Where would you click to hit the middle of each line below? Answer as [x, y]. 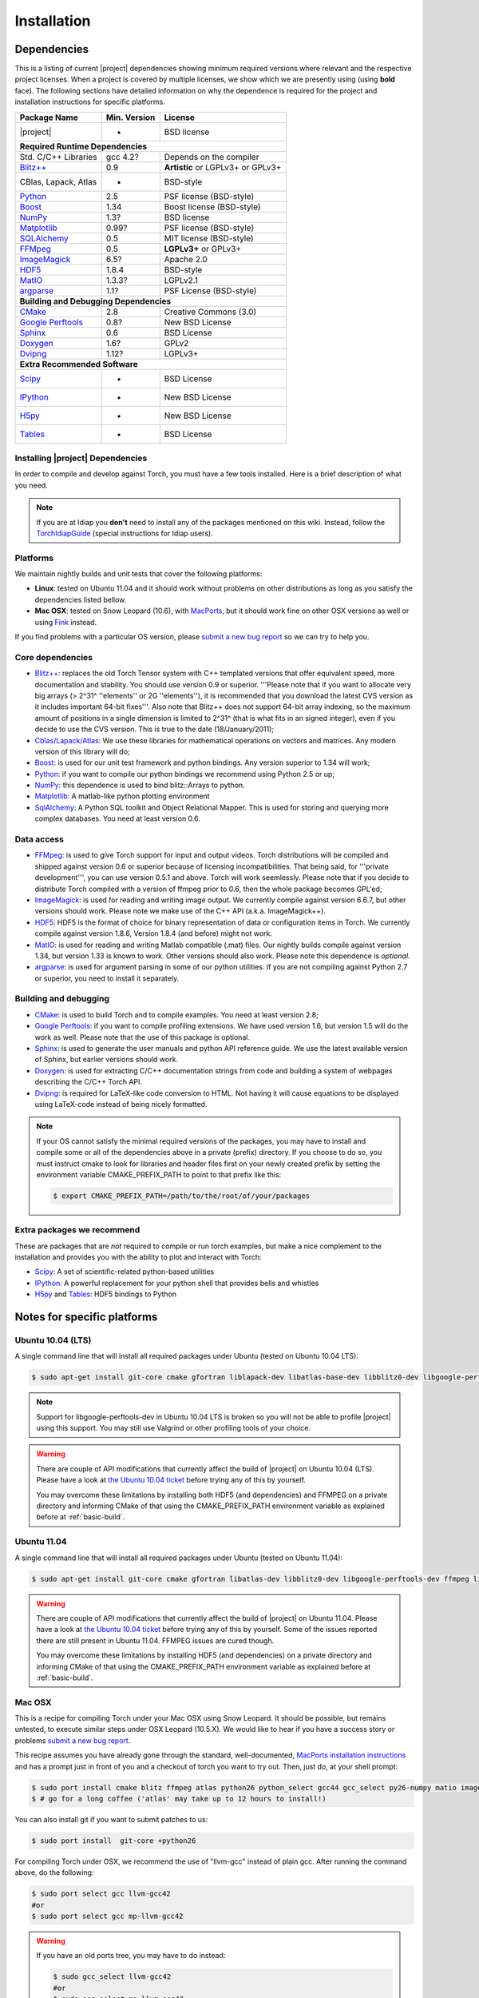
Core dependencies [54, 657]
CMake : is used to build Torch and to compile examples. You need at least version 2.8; [176, 1014]
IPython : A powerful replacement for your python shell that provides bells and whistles [177, 1283]
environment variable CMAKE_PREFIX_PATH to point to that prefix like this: [159, 1174]
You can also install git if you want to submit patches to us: [111, 1819]
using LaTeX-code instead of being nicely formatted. [121, 1104]
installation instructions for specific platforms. [90, 102]
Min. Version [131, 117]
